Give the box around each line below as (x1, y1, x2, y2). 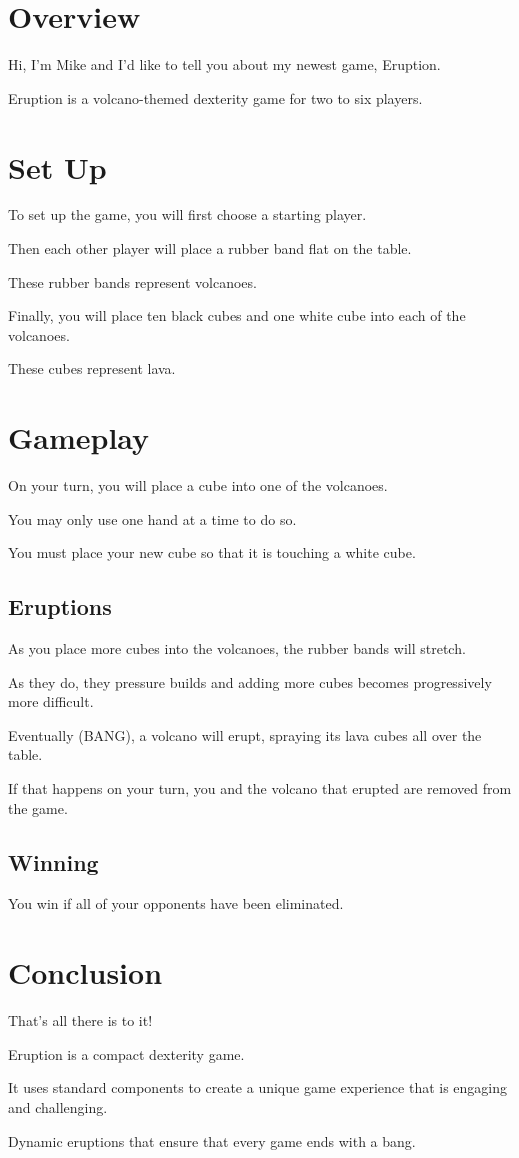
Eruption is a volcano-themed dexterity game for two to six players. (8, 87, 423, 108)
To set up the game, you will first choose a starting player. (8, 204, 367, 225)
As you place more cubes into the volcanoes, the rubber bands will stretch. (8, 638, 466, 659)
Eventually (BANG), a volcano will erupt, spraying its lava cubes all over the (8, 724, 482, 745)
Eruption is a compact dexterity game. (8, 1043, 245, 1064)
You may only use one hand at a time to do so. (8, 508, 297, 529)
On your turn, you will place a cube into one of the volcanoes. (8, 475, 388, 496)
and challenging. (8, 1096, 108, 1117)
